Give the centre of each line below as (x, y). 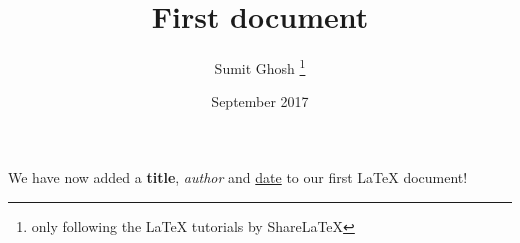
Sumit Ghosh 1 (260, 66)
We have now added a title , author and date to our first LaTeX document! (238, 176)
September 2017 (260, 101)
